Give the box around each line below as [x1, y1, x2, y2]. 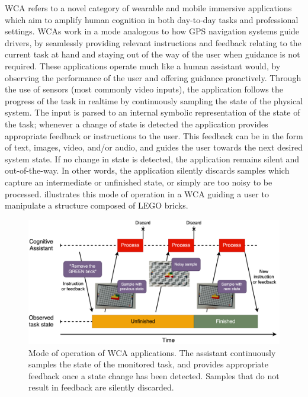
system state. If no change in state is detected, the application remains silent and [5, 152, 300, 165]
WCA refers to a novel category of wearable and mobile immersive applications [5, 2, 292, 14]
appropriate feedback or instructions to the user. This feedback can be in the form [5, 129, 303, 142]
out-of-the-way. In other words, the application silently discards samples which [5, 164, 290, 177]
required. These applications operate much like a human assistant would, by [5, 59, 281, 72]
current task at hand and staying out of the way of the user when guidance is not [5, 48, 300, 60]
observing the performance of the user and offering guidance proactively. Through [5, 71, 301, 84]
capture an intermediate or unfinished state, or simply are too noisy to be [5, 175, 272, 188]
